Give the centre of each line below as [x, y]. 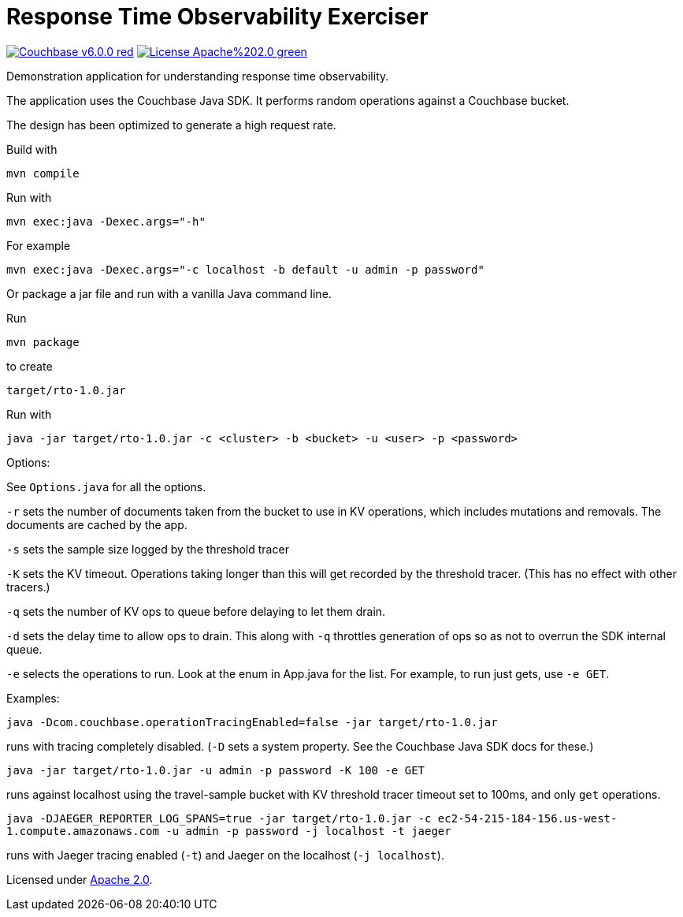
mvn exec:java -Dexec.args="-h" [106, 221]
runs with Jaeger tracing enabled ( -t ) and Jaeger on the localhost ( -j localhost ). [225, 855]
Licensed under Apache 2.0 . [80, 879]
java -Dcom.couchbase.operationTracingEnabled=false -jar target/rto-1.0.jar [252, 722]
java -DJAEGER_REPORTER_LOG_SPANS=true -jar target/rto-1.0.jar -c [219, 818]
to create [30, 366]
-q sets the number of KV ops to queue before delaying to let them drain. [196, 611]
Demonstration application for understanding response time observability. [198, 76]
